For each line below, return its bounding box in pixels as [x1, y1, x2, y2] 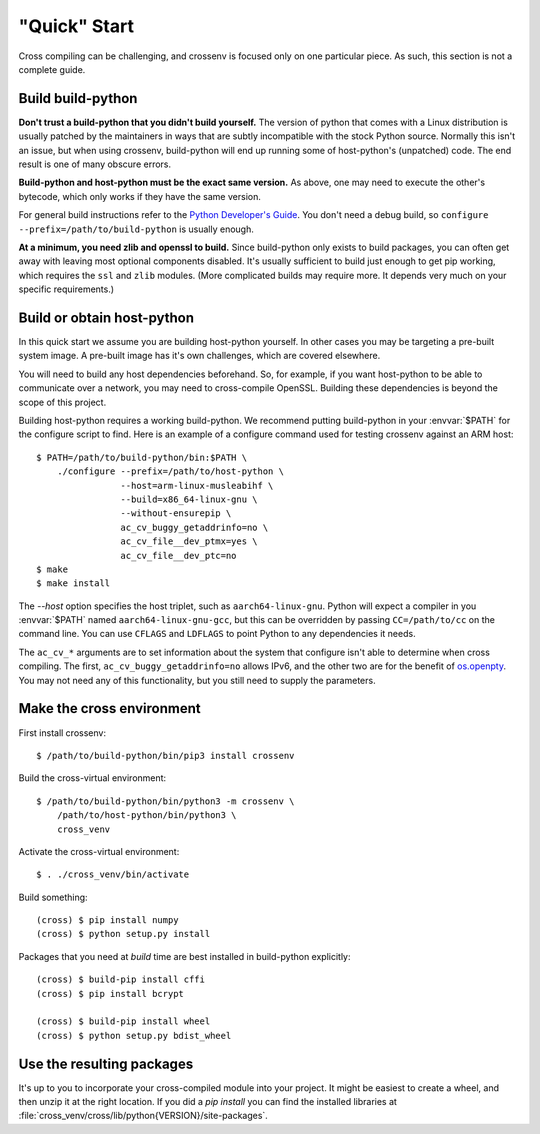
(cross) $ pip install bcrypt [36, 988, 185, 999]
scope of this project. [18, 396, 107, 408]
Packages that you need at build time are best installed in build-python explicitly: [18, 950, 351, 962]
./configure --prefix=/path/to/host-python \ [56, 466, 285, 477]
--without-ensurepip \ [120, 508, 232, 519]
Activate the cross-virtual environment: [18, 845, 180, 857]
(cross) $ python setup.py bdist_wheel [36, 1030, 232, 1041]
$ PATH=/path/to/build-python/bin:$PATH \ [36, 451, 248, 463]
